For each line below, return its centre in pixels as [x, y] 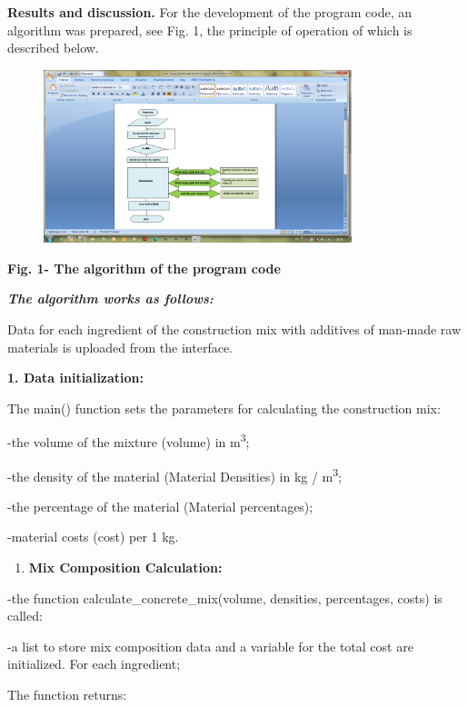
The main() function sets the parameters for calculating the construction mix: [224, 408]
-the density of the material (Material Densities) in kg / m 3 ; [175, 474]
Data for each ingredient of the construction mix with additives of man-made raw [234, 329]
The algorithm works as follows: [110, 299]
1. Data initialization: [76, 378]
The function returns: [67, 695]
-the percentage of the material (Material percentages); [160, 506]
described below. [53, 48]
